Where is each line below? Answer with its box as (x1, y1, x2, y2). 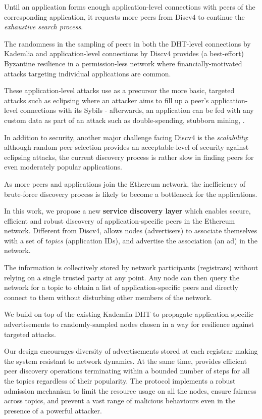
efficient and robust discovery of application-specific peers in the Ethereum (4, 215, 235, 226)
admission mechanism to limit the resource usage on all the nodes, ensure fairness (4, 385, 256, 396)
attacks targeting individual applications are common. (4, 68, 171, 78)
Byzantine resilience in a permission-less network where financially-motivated (4, 58, 242, 68)
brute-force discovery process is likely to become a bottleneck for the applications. (4, 188, 257, 199)
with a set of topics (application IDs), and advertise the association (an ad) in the (4, 235, 257, 245)
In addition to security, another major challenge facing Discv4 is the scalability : (4, 132, 249, 142)
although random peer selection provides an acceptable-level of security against (4, 142, 249, 152)
